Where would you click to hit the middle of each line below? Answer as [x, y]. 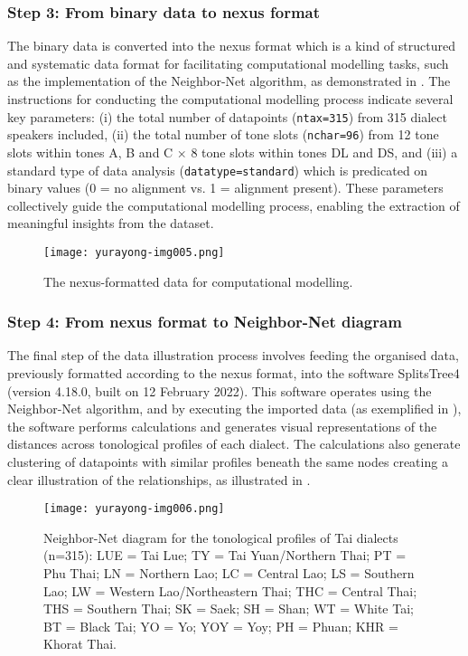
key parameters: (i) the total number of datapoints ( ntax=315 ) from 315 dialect [227, 116]
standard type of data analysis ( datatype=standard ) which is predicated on [218, 170]
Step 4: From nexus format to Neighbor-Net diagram [205, 322]
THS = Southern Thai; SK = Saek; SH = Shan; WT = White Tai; [229, 608]
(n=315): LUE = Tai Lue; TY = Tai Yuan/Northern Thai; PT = [225, 555]
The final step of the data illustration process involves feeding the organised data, [233, 355]
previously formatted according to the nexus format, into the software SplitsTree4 [234, 373]
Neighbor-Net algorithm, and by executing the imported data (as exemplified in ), [234, 409]
